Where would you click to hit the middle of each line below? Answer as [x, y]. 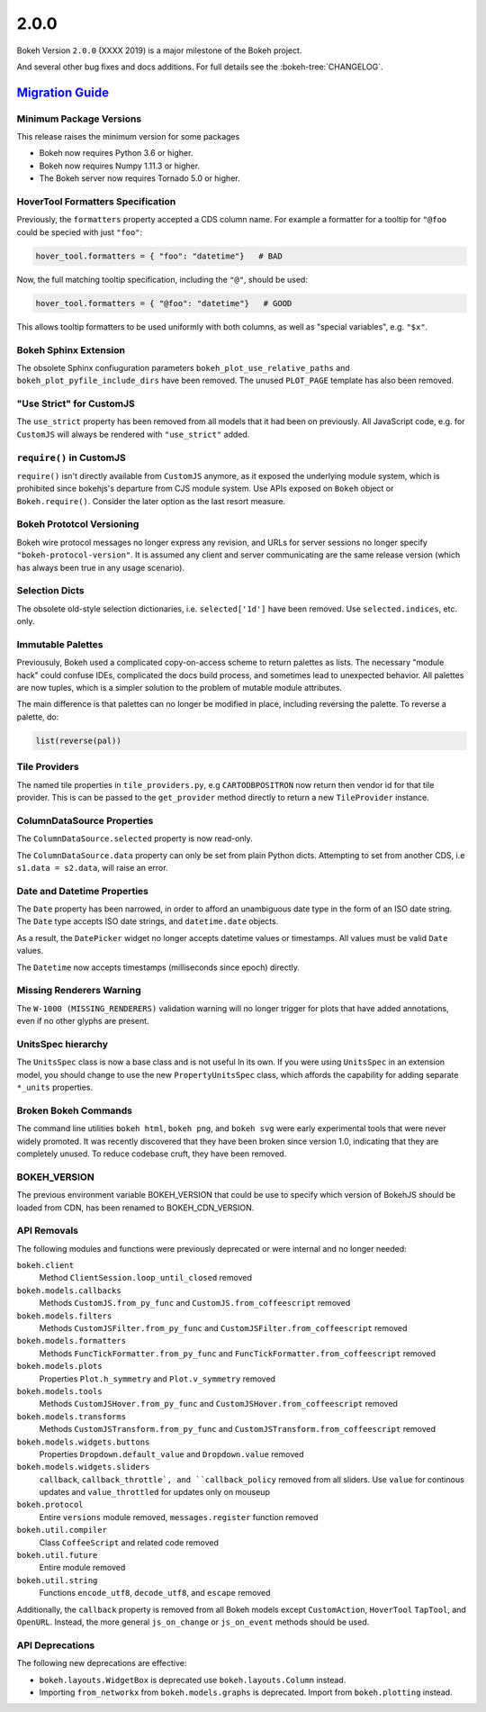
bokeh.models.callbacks [69, 1291]
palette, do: [38, 717]
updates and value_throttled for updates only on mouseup [154, 1492]
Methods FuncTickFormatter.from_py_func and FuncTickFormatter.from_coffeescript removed [238, 1353]
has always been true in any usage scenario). [100, 567]
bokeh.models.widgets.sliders [83, 1467]
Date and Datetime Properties [82, 891]
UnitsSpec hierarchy [62, 1044]
